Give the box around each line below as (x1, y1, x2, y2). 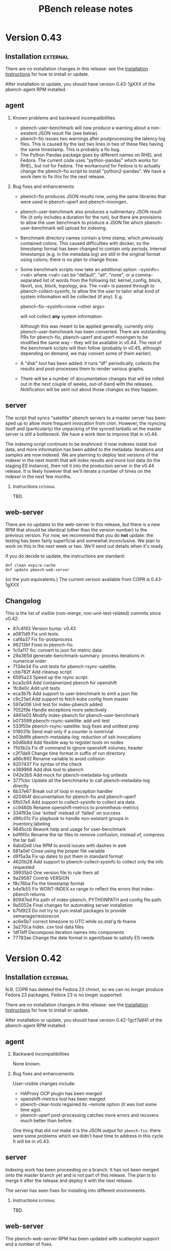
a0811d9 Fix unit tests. (12, 631, 60, 637)
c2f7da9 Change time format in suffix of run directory (12, 750, 126, 756)
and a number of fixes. (5, 1241, 53, 1247)
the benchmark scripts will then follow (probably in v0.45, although (20, 345, 162, 351)
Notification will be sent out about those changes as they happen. (20, 386, 159, 392)
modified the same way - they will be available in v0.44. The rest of (20, 339, 162, 345)
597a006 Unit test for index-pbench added (12, 702, 103, 708)
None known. (12, 1061, 41, 1067)
